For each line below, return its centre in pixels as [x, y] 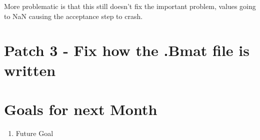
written [30, 70]
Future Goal [34, 133]
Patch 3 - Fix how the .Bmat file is [127, 50]
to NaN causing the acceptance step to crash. [73, 16]
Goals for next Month [81, 109]
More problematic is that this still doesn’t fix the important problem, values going [130, 6]
